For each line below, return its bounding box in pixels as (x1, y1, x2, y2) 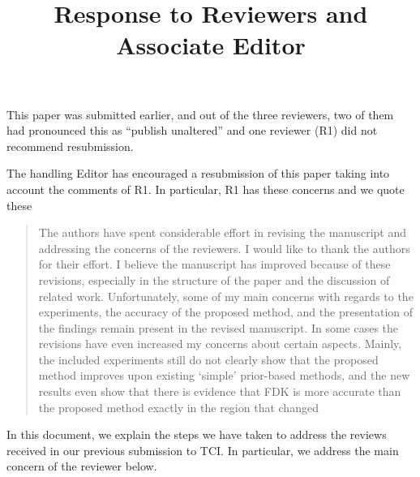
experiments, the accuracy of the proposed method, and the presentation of (38, 303, 414, 320)
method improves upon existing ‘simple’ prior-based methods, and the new (38, 367, 410, 384)
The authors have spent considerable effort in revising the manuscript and (38, 224, 407, 241)
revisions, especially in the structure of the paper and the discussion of (38, 271, 390, 288)
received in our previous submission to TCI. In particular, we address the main (6, 441, 399, 458)
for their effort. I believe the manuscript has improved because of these (38, 256, 391, 273)
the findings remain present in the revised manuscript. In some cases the (38, 319, 399, 336)
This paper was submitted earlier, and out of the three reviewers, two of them (6, 105, 394, 122)
